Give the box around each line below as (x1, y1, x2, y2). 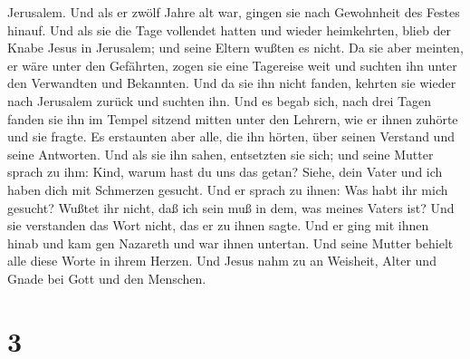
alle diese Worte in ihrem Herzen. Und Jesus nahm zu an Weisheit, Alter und (7, 251, 436, 270)
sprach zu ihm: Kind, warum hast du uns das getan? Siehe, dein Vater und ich (7, 162, 443, 181)
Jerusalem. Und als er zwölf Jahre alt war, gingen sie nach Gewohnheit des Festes (7, 3, 460, 21)
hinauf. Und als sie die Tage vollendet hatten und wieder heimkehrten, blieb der (7, 20, 451, 39)
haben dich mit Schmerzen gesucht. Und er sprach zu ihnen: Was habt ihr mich (7, 179, 448, 199)
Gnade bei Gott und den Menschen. (7, 268, 206, 287)
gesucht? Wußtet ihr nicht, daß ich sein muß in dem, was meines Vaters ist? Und (7, 198, 455, 217)
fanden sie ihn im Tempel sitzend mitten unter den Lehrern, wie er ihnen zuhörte (7, 109, 458, 128)
